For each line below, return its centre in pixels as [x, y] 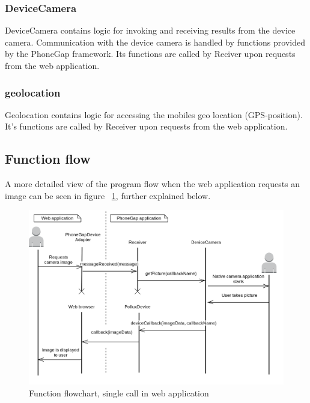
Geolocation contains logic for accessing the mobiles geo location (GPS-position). [154, 114]
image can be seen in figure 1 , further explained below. [108, 195]
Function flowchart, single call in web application [119, 393]
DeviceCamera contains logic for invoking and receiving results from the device [150, 30]
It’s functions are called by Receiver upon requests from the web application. [146, 126]
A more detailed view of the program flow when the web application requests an [153, 184]
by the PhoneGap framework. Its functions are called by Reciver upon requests [150, 54]
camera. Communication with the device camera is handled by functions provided [155, 42]
